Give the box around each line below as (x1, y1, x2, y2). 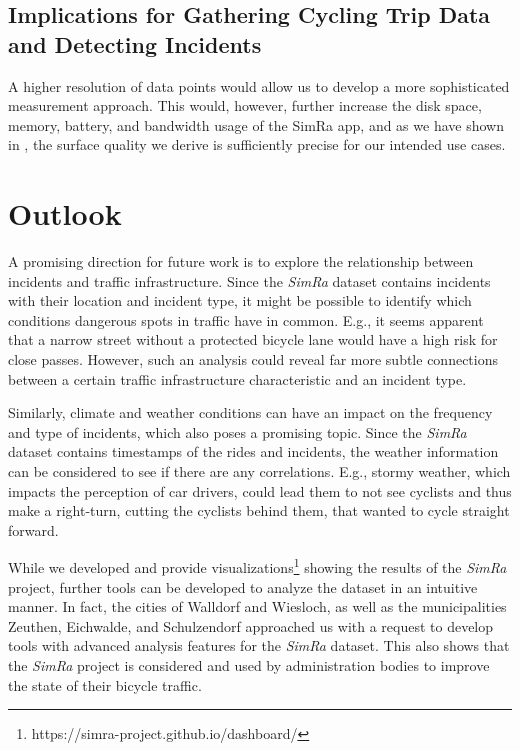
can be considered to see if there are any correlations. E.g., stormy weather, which (8, 461, 511, 482)
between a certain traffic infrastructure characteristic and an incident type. (8, 368, 467, 389)
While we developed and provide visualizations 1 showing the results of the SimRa (8, 554, 507, 578)
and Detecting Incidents (8, 28, 262, 59)
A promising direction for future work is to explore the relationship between (8, 251, 474, 272)
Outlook (8, 193, 122, 234)
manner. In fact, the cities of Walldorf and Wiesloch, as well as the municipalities (8, 596, 507, 617)
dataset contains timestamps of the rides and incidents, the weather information (8, 441, 499, 462)
